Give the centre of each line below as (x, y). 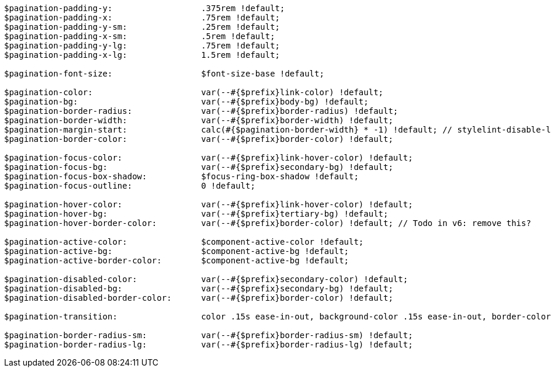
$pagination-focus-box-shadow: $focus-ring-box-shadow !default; (181, 176)
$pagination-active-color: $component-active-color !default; (184, 242)
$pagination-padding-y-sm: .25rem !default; (142, 27)
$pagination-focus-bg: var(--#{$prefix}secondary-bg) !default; (199, 167)
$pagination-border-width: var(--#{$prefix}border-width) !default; (199, 120)
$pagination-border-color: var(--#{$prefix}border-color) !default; (199, 139)
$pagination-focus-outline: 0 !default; (130, 186)
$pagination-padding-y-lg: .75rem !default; (142, 46)
